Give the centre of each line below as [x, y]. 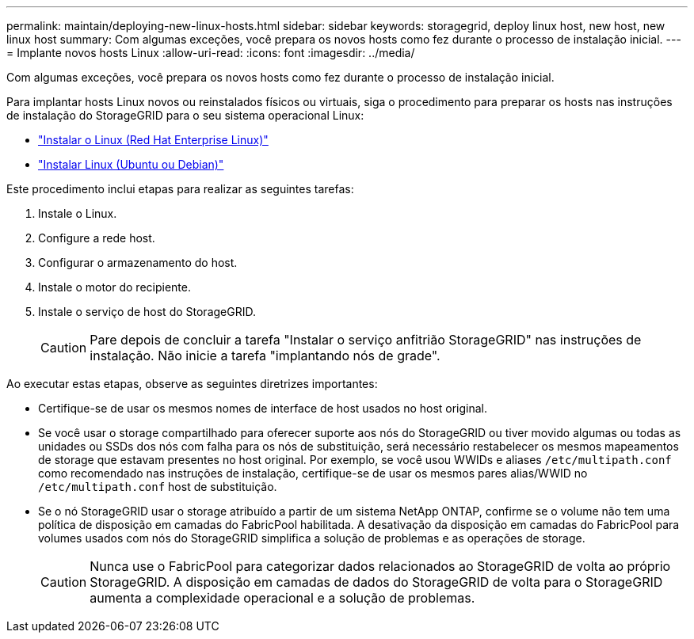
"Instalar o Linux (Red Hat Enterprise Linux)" [153, 140]
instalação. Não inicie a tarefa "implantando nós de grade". [265, 356]
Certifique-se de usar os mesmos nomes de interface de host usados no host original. [263, 408]
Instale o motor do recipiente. [114, 287]
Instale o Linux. [78, 213]
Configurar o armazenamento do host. [138, 262]
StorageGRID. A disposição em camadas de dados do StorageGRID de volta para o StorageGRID [376, 582]
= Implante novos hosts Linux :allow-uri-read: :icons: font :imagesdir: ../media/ [211, 53]
